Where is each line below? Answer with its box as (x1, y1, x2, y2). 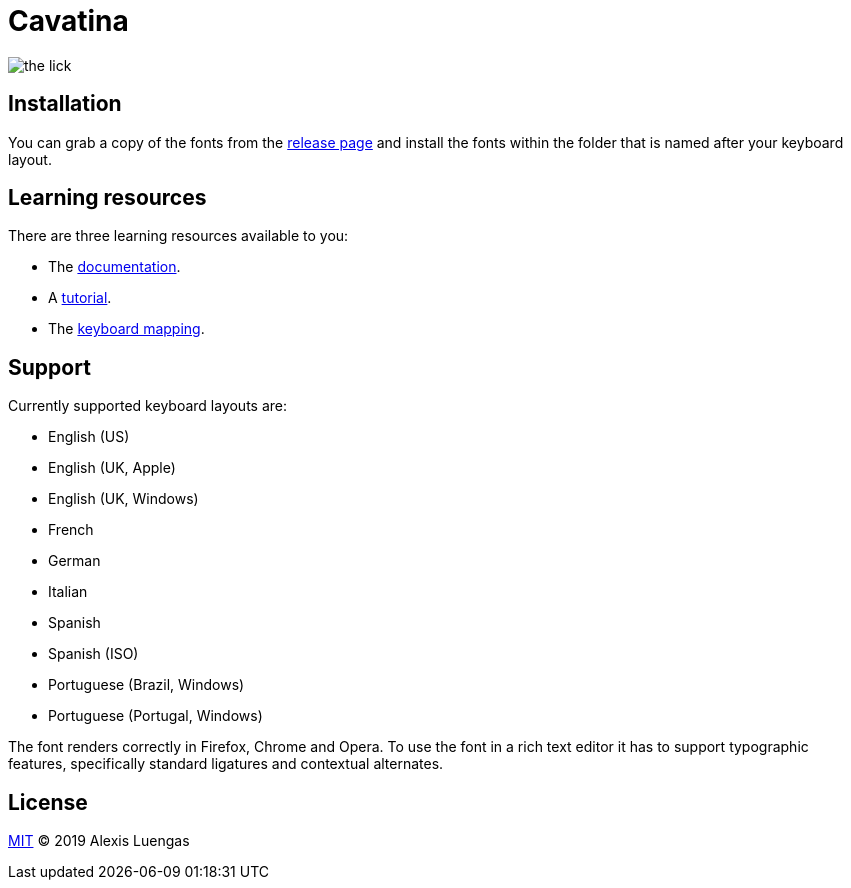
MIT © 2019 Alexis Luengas (8, 832, 190, 850)
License (8, 789, 88, 815)
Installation (8, 91, 122, 117)
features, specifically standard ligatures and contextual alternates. (8, 755, 444, 773)
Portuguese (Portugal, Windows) (48, 707, 263, 725)
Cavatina (8, 4, 129, 38)
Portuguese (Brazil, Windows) (48, 676, 245, 694)
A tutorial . (48, 289, 112, 307)
